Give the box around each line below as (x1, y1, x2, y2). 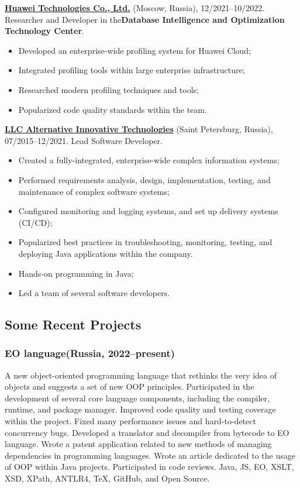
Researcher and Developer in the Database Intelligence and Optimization (5, 13, 285, 25)
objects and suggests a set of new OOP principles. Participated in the (5, 380, 254, 393)
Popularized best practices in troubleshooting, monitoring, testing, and (18, 236, 273, 248)
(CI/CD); (18, 216, 53, 228)
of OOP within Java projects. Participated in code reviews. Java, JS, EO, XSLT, (5, 460, 294, 473)
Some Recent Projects (5, 315, 142, 334)
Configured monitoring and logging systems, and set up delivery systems (18, 205, 278, 217)
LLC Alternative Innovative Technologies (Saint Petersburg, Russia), (5, 123, 273, 135)
